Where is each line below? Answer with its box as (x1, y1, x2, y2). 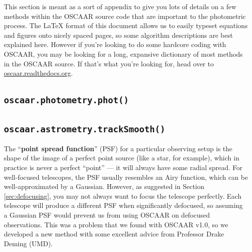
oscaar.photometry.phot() (4, 95, 129, 106)
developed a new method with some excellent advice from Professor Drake (4, 229, 224, 239)
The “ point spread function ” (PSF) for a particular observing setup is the (4, 143, 233, 153)
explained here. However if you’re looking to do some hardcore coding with (4, 39, 226, 49)
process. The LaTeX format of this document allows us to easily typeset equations (4, 20, 248, 31)
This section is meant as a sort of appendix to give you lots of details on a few (4, 1, 236, 11)
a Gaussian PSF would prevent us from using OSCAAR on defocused (4, 210, 210, 220)
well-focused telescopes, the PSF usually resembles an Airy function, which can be (4, 172, 248, 182)
